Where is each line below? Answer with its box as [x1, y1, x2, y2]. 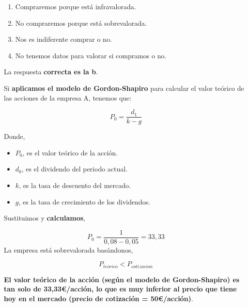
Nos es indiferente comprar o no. [15, 34, 112, 44]
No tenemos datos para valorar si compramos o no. [15, 50, 167, 60]
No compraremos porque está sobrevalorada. [15, 17, 147, 28]
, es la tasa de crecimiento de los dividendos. [18, 196, 151, 206]
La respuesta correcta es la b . [4, 67, 98, 77]
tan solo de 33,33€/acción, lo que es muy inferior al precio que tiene [4, 284, 237, 294]
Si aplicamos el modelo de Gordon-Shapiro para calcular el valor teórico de [4, 83, 244, 93]
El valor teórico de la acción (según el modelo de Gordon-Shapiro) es [4, 274, 240, 284]
